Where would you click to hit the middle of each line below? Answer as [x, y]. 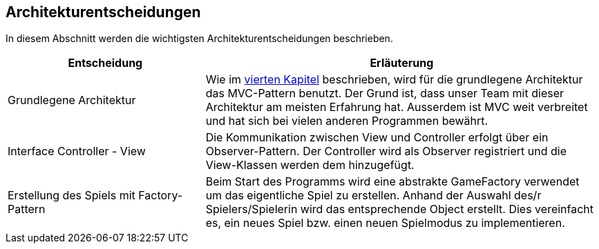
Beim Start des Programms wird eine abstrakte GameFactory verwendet [392, 182]
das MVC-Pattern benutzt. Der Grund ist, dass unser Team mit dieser [385, 93]
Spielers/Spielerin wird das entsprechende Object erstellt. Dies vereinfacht [400, 209]
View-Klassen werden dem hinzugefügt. [310, 165]
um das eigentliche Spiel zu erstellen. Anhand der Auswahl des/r [373, 196]
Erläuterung [402, 63]
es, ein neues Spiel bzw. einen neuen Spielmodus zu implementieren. [385, 223]
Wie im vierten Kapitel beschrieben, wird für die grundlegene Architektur [394, 80]
